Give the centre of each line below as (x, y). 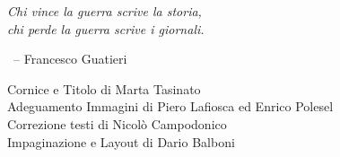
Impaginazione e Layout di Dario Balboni (121, 141)
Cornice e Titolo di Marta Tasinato (104, 88)
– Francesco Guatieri (70, 59)
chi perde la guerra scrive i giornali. (106, 28)
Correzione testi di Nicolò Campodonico (117, 123)
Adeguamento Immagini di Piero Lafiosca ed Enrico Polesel (170, 106)
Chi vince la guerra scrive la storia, (105, 11)
